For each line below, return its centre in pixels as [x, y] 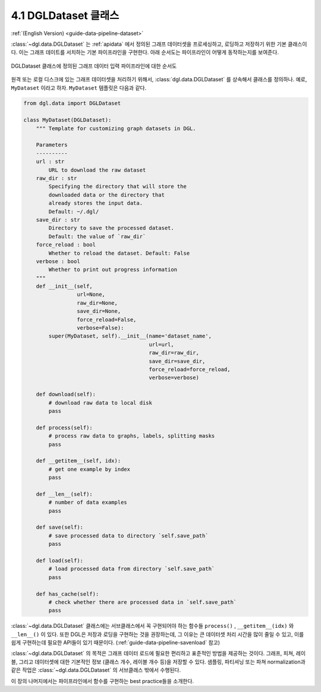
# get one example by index [89, 469]
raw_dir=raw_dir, [174, 353]
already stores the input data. [95, 203]
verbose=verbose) [174, 378]
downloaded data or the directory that [106, 195]
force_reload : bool [66, 245]
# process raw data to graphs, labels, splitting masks [132, 436]
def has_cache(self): [67, 594]
